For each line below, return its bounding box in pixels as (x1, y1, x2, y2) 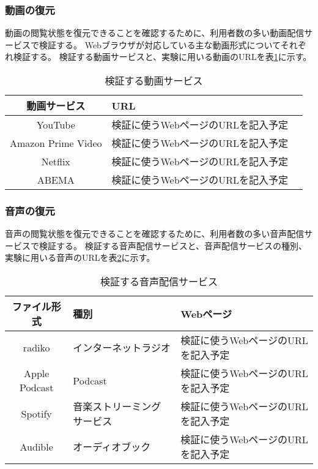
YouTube (36, 117, 75, 132)
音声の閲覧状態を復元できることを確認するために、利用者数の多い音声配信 (5, 227, 305, 240)
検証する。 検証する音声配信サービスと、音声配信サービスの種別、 (39, 239, 308, 252)
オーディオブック (73, 440, 151, 454)
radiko (23, 340, 50, 355)
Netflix (41, 154, 70, 168)
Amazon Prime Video (10, 135, 102, 150)
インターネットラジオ (73, 340, 171, 355)
